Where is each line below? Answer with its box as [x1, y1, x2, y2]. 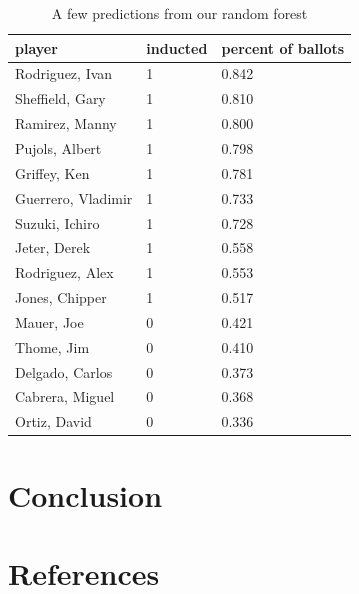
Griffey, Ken [15, 162, 90, 183]
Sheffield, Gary [15, 88, 106, 109]
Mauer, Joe [15, 311, 84, 332]
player [15, 37, 58, 58]
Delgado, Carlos [15, 361, 113, 382]
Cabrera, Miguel [15, 386, 115, 407]
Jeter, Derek [15, 237, 91, 258]
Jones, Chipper [15, 287, 107, 308]
